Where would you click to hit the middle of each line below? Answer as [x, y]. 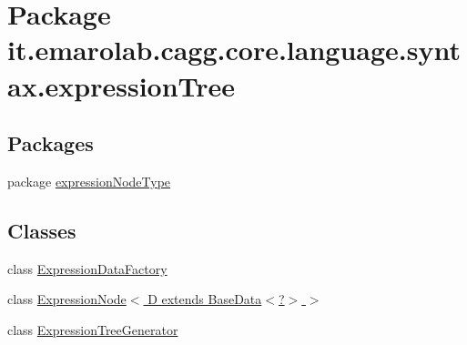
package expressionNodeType [89, 181]
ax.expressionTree [122, 85]
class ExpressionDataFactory [87, 268]
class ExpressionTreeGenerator [93, 329]
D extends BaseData [205, 299]
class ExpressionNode [67, 299]
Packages [51, 143]
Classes [42, 230]
